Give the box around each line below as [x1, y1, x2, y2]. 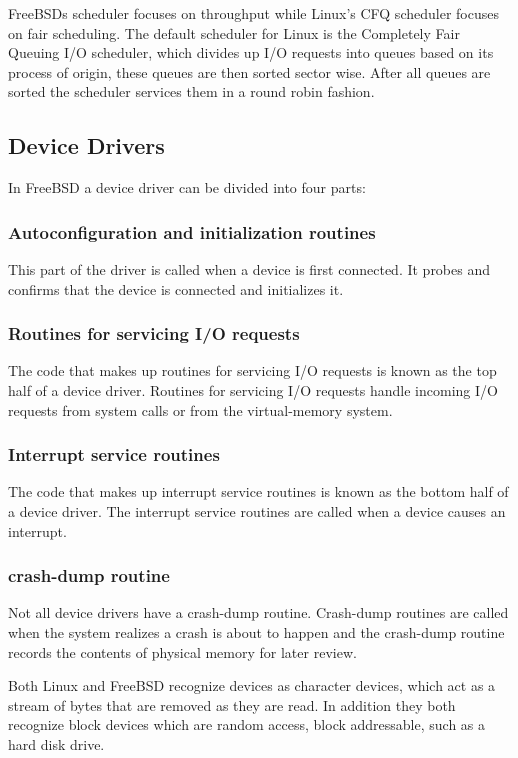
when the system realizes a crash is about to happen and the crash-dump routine [8, 621, 505, 642]
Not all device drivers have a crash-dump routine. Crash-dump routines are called [8, 602, 509, 623]
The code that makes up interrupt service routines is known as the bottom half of [8, 481, 509, 502]
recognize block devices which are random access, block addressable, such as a [8, 714, 486, 735]
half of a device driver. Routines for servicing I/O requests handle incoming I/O [8, 379, 498, 400]
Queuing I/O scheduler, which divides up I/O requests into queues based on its [8, 42, 494, 63]
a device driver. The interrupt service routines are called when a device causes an [8, 500, 506, 521]
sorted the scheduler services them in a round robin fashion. [8, 81, 375, 102]
